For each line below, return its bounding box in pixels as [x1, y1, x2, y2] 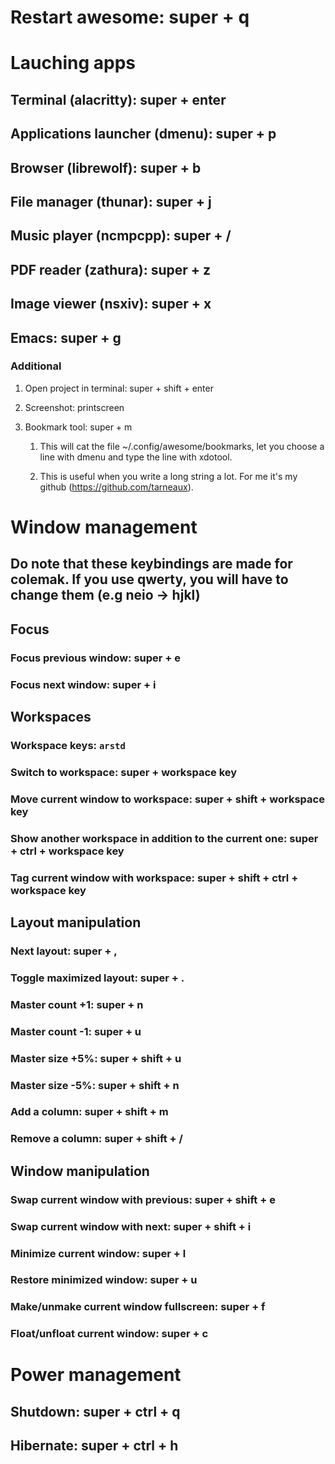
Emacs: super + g [10, 329, 122, 346]
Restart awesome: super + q [10, 6, 250, 29]
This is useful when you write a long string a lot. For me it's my [39, 470, 298, 482]
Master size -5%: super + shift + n [10, 1078, 180, 1092]
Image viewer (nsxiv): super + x [10, 296, 212, 313]
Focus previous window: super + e [10, 651, 182, 665]
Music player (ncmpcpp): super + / [10, 227, 232, 245]
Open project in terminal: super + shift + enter [24, 382, 214, 394]
